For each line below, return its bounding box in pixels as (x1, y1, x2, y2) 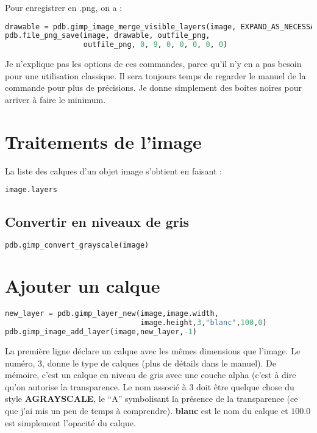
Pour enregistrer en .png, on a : (5, 1, 123, 13)
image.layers (5, 185, 57, 195)
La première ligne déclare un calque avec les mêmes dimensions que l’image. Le (5, 345, 301, 357)
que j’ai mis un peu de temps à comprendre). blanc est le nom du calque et (5, 404, 288, 417)
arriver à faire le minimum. (5, 93, 106, 106)
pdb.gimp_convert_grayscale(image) (5, 241, 149, 250)
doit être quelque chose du (196, 380, 294, 393)
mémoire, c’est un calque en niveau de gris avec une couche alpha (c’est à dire (5, 368, 296, 381)
